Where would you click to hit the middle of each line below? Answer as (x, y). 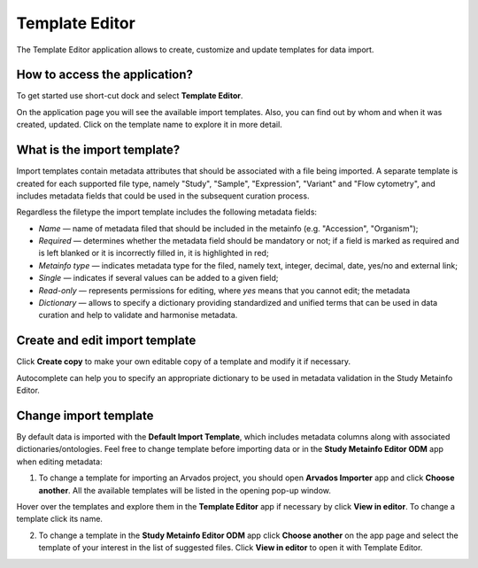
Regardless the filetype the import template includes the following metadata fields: (167, 212)
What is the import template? (98, 150)
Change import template (85, 415)
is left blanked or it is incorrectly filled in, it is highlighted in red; (154, 253)
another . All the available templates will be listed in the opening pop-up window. (185, 490)
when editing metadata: (59, 462)
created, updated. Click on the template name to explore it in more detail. (149, 125)
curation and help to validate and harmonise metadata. (138, 315)
